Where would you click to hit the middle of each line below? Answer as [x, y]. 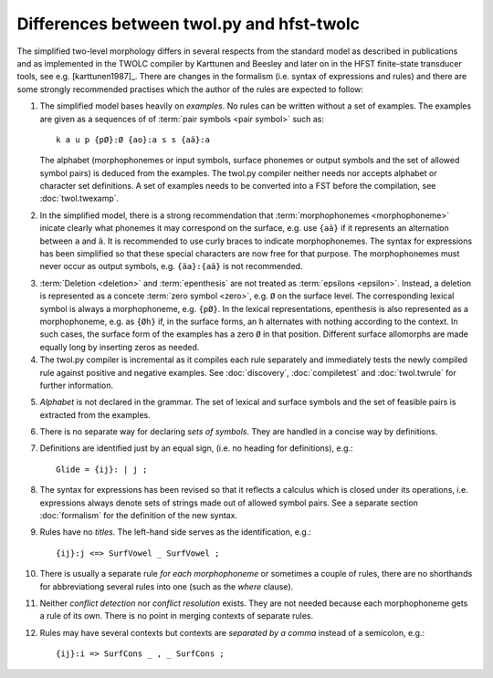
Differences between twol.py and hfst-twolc [189, 24]
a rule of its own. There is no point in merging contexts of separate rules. [177, 616]
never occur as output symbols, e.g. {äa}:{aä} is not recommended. [171, 266]
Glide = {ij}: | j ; [102, 469]
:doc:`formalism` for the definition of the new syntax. [138, 516]
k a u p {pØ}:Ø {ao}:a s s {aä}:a [133, 140]
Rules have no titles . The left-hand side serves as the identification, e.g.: [176, 532]
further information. [77, 385]
